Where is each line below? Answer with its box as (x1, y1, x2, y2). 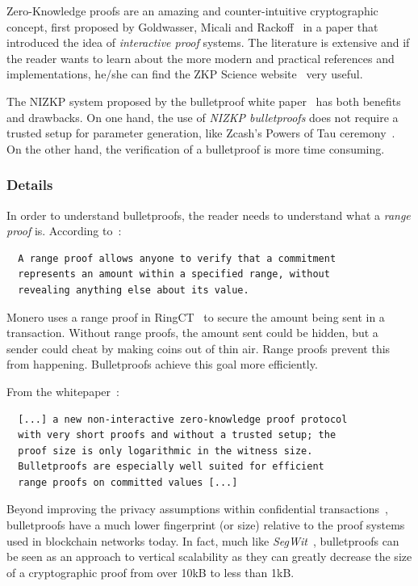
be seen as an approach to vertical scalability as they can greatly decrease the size (6, 548, 412, 565)
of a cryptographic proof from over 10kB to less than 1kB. (6, 563, 295, 580)
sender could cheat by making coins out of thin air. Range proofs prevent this (6, 339, 391, 356)
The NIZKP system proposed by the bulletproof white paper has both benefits (6, 92, 401, 109)
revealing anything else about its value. (18, 284, 249, 296)
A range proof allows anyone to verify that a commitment (18, 252, 336, 264)
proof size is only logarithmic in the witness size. (18, 445, 313, 457)
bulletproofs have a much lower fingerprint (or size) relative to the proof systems (6, 516, 405, 533)
